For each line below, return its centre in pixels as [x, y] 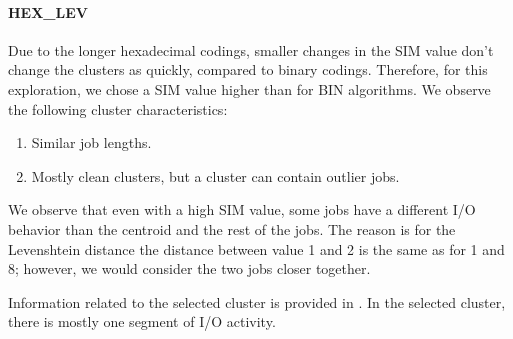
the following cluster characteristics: [118, 108]
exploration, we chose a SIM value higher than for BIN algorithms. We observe [249, 88]
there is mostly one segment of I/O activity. [142, 321]
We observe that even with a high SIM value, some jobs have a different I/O [242, 209]
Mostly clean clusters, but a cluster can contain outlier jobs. [215, 175]
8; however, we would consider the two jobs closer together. [189, 268]
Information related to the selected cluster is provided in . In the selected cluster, [257, 301]
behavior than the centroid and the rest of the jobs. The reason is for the [232, 228]
